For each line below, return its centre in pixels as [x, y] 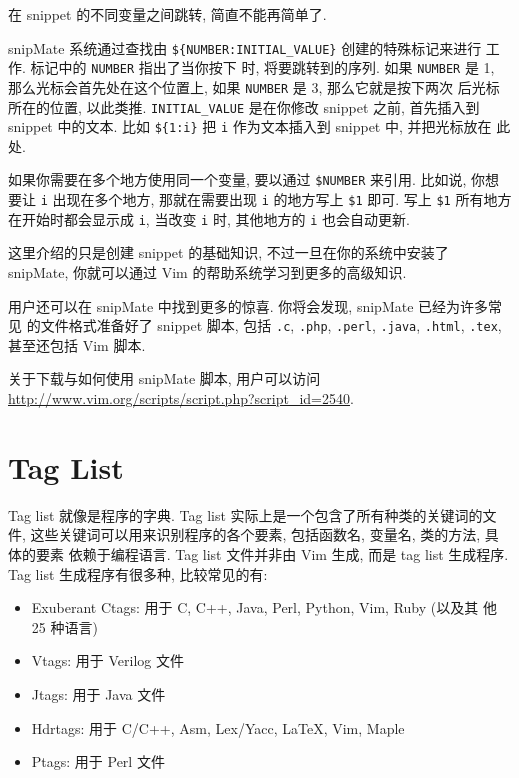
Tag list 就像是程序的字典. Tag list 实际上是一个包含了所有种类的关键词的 [245, 514]
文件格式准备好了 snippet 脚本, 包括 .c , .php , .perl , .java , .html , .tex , [271, 325]
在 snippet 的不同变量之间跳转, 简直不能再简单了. [167, 14]
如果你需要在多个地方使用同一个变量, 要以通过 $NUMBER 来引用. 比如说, [237, 179]
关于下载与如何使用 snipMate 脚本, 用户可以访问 [164, 378]
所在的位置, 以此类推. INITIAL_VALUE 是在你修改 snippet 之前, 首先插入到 [244, 106]
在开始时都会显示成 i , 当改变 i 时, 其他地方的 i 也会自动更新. [209, 218]
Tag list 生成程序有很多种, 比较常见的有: [138, 573]
